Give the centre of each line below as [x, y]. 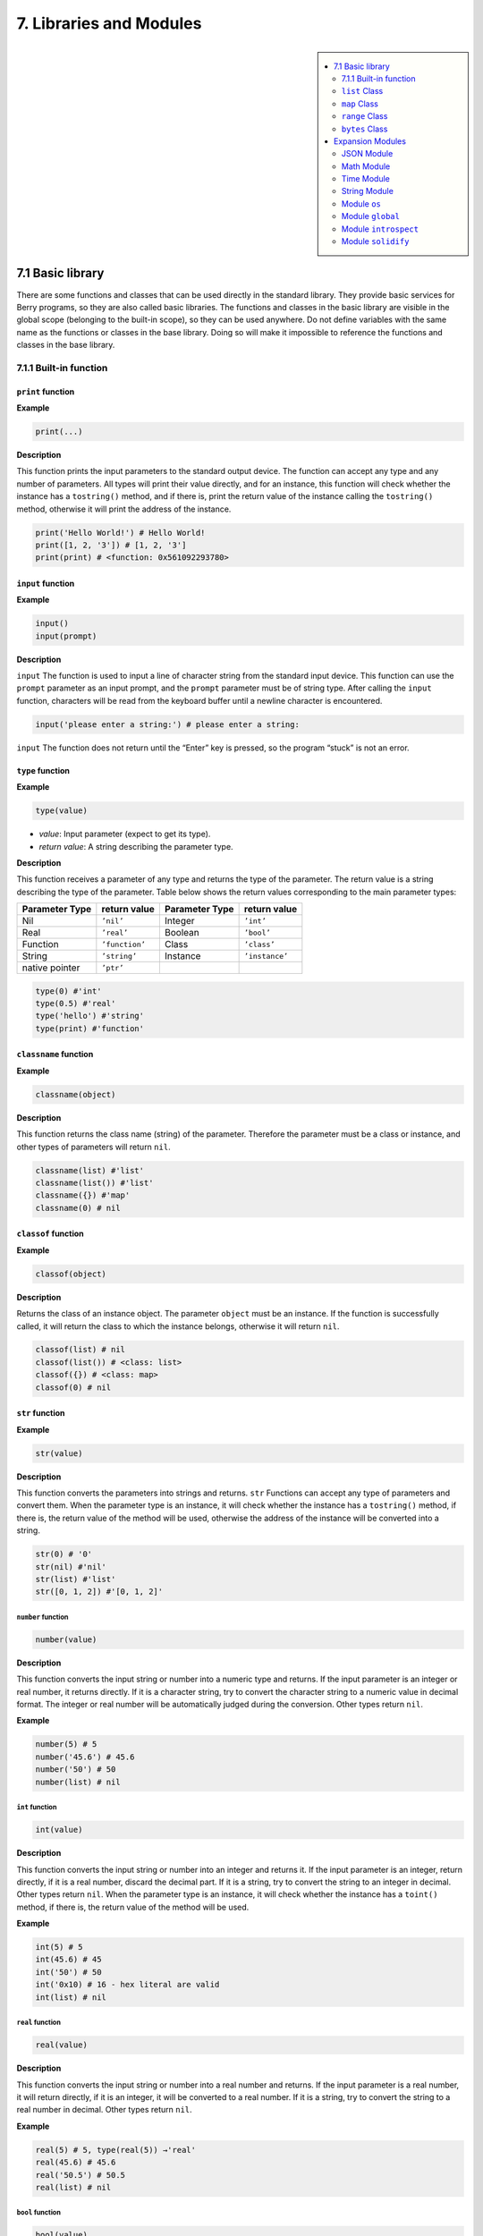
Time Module [366, 179]
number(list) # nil [78, 1782]
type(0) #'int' [68, 991]
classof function [50, 1233]
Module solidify [375, 241]
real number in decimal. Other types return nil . [104, 2110]
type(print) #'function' [90, 1028]
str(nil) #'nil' [71, 1567]
